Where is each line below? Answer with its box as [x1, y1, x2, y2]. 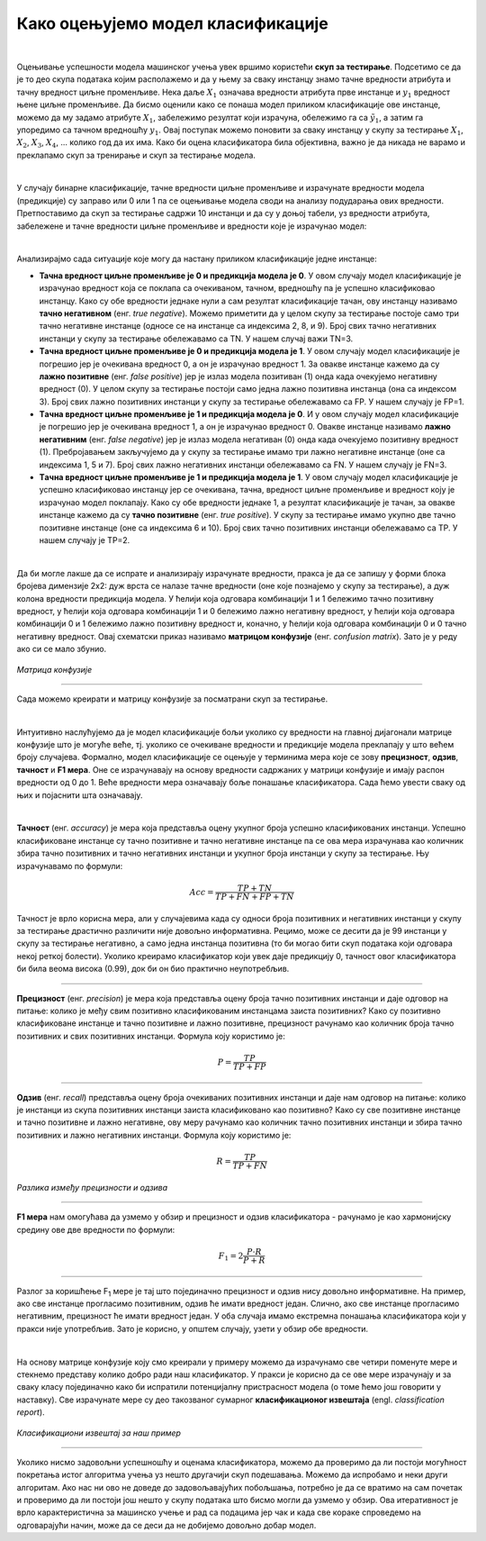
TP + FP [232, 1061, 266, 1072]
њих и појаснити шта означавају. [16, 789, 143, 801]
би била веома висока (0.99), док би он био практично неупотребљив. [16, 964, 290, 974]
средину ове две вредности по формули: [16, 1224, 175, 1235]
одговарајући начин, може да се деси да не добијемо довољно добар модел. [16, 1519, 317, 1530]
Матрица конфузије [16, 664, 93, 675]
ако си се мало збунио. [16, 644, 107, 655]
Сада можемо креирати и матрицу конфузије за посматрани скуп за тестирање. [16, 693, 328, 704]
